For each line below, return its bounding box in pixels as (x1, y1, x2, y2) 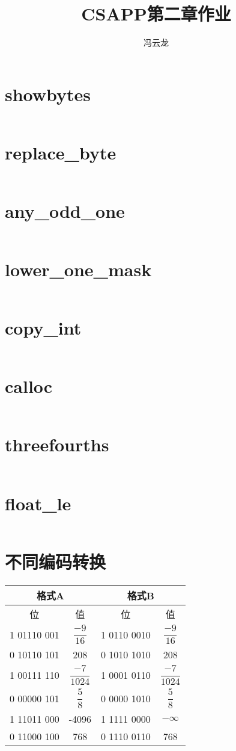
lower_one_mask (5, 257, 152, 282)
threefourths (5, 432, 109, 457)
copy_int (5, 315, 82, 340)
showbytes (5, 81, 91, 106)
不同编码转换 (5, 549, 106, 573)
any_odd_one (5, 198, 125, 223)
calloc (5, 374, 53, 398)
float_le (5, 490, 71, 515)
